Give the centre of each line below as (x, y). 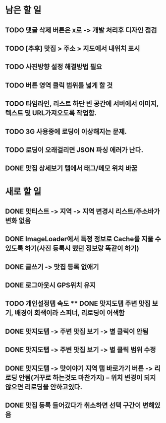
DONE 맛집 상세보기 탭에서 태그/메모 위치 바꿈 (71, 169)
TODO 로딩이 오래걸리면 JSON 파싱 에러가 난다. (74, 150)
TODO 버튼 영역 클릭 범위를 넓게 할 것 (59, 85)
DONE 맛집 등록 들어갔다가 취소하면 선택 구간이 (73, 405)
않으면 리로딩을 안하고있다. (44, 387)
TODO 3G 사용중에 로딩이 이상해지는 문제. (66, 131)
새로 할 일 (23, 191)
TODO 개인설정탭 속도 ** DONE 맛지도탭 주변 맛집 (78, 304)
